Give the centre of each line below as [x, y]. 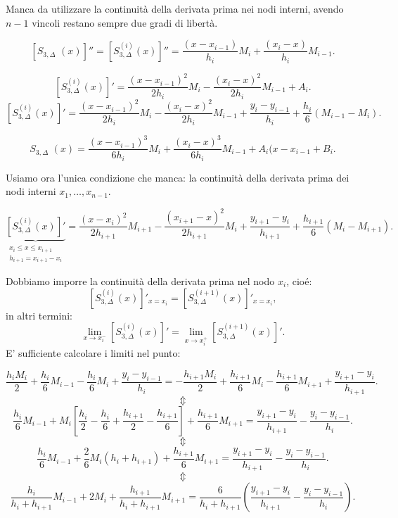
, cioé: [299, 281]
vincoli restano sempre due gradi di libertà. [125, 22]
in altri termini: [39, 315]
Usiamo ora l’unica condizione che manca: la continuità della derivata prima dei [178, 177]
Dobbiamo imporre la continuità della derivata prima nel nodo [140, 281]
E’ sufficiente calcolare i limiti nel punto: [93, 353]
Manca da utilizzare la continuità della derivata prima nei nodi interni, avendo [175, 8]
